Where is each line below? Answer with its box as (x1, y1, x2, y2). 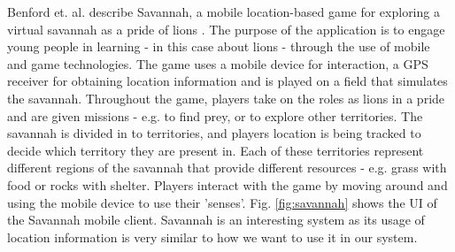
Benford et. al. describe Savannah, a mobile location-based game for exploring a (7, 3, 440, 20)
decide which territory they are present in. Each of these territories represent (7, 141, 424, 159)
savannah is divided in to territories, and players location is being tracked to (7, 124, 421, 142)
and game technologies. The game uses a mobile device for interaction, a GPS (7, 54, 428, 73)
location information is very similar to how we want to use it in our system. (7, 227, 418, 246)
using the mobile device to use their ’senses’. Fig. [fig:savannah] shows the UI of (7, 193, 437, 211)
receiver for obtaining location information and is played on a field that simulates (7, 72, 448, 90)
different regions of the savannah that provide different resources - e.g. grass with (7, 158, 447, 177)
